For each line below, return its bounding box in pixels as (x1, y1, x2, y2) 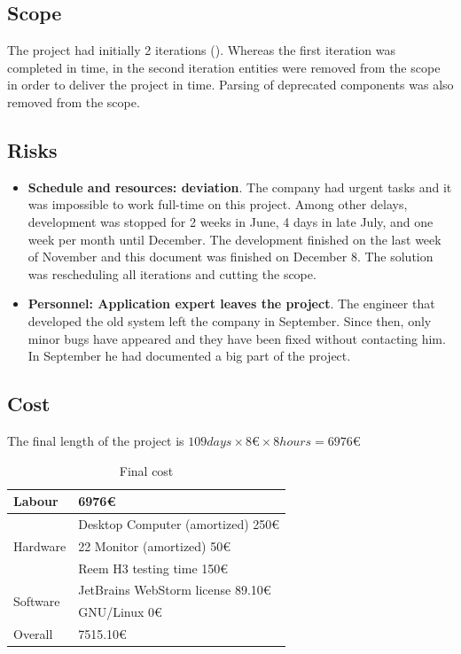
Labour (13, 492, 59, 510)
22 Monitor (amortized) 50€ (78, 536, 231, 555)
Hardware (13, 536, 66, 555)
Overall (13, 625, 53, 643)
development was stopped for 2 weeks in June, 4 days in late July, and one (27, 212, 434, 230)
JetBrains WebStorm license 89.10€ (78, 580, 271, 599)
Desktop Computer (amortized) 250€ (78, 514, 280, 533)
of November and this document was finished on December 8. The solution (27, 247, 434, 266)
